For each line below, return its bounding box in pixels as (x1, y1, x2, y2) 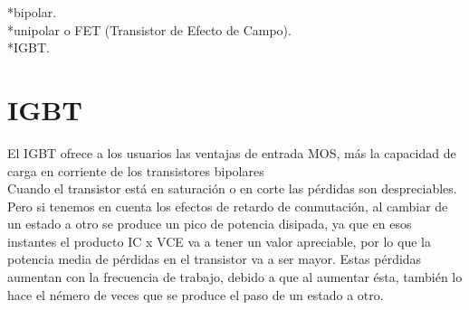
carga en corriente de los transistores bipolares (7, 161, 264, 180)
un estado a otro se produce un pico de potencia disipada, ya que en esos (7, 214, 412, 233)
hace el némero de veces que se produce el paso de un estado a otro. (7, 285, 384, 304)
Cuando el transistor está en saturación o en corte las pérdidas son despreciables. (7, 179, 457, 198)
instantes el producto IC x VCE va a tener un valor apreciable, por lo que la (7, 231, 431, 250)
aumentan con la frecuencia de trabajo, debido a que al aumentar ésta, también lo (7, 268, 463, 287)
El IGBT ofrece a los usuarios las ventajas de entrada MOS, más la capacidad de (7, 143, 456, 162)
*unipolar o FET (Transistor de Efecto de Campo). (7, 20, 292, 39)
